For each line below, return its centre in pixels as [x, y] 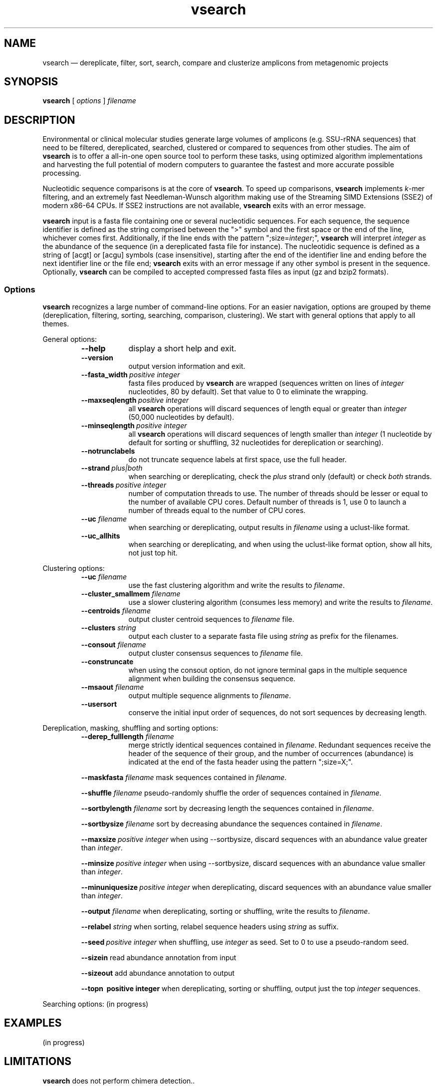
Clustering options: [74, 568]
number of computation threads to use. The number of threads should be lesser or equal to [278, 494]
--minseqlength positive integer [134, 426]
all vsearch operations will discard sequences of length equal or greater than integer [268, 409]
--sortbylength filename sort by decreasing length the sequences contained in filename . [227, 809]
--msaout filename [112, 687]
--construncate [107, 662]
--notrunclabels [108, 451]
